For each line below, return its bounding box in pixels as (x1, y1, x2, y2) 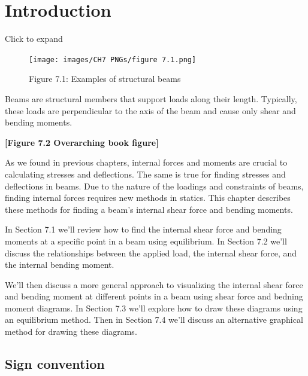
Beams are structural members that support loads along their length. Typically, (5, 92, 297, 105)
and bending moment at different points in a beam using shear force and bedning (5, 290, 303, 302)
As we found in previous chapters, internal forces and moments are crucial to (5, 156, 288, 169)
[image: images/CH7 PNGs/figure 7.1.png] (29, 55, 197, 64)
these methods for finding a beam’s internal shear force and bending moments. (5, 203, 293, 215)
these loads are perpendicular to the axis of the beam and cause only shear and (5, 104, 296, 117)
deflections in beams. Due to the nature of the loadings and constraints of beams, (5, 179, 304, 192)
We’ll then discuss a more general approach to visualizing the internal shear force (5, 278, 303, 291)
